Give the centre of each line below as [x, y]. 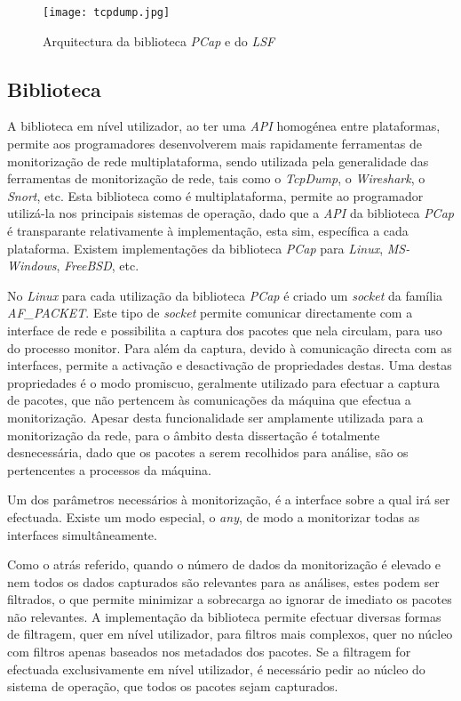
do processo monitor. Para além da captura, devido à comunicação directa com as [230, 347]
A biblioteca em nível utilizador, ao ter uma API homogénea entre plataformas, [224, 126]
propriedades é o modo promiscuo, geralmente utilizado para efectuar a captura [223, 382]
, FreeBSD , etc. [98, 266]
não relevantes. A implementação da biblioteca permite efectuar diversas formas [224, 616]
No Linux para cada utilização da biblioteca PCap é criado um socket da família [225, 295]
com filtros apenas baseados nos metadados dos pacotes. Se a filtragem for [209, 652]
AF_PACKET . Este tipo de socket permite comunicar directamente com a [210, 313]
